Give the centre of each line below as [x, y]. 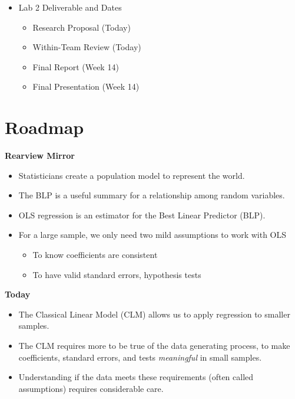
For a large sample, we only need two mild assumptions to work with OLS [153, 235]
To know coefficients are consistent [95, 255]
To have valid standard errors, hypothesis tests [117, 274]
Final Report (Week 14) [76, 66]
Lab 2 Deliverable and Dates [70, 7]
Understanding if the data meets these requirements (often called [136, 377]
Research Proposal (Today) [82, 27]
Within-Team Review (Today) [87, 47]
